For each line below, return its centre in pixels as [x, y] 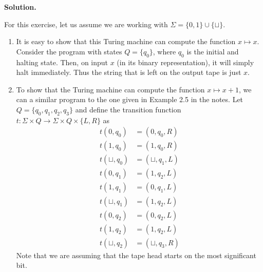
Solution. [20, 7]
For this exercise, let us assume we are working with [86, 24]
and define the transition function [128, 109]
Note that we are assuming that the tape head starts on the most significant [136, 255]
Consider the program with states [69, 51]
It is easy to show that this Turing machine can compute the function [126, 41]
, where [164, 51]
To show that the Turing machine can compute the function [110, 89]
